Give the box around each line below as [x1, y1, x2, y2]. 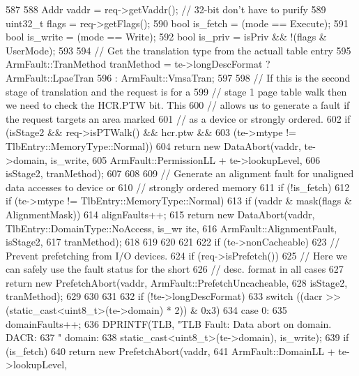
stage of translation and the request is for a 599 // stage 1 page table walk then [6, 84, 347, 98]
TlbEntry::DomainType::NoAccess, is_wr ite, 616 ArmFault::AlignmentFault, [6, 220, 337, 235]
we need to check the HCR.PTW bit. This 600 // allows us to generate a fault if [6, 98, 350, 112]
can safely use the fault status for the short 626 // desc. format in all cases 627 [6, 262, 344, 276]
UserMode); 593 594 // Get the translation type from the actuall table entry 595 [6, 43, 351, 57]
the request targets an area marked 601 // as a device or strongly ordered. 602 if [6, 111, 351, 126]
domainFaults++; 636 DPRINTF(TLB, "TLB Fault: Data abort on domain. [6, 316, 332, 331]
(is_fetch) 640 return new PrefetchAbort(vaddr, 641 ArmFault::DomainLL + [6, 343, 335, 358]
